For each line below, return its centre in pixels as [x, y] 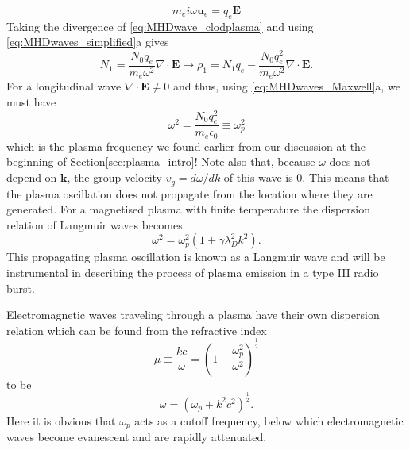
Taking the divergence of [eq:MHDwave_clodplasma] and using [160, 26]
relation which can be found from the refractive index [137, 330]
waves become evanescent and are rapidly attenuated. [137, 437]
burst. [21, 288]
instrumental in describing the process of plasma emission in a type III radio [193, 272]
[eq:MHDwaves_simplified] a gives [88, 42]
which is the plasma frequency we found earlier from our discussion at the [186, 146]
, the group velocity [115, 177]
